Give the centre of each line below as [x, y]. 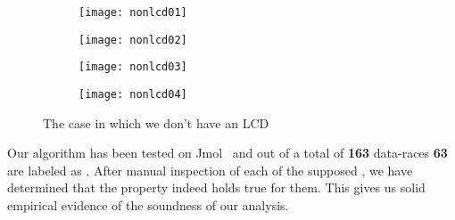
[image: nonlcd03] [133, 67]
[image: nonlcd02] [133, 40]
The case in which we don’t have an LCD [156, 122]
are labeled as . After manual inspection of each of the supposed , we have [210, 170]
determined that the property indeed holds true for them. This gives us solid [216, 187]
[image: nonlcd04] [133, 94]
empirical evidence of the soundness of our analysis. [148, 205]
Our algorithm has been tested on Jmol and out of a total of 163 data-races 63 [227, 153]
